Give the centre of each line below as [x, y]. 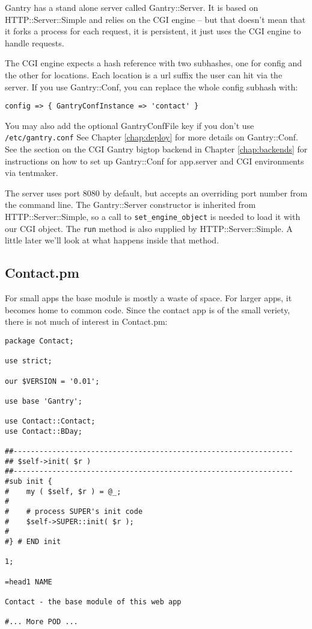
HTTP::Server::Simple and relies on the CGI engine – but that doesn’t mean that [155, 19]
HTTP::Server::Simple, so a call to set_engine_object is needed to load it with [153, 217]
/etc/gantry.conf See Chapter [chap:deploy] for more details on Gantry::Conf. [151, 137]
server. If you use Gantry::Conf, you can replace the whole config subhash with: [151, 86]
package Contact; [39, 341]
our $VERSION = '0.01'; [52, 381]
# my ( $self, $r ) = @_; [63, 491]
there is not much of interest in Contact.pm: [86, 321]
